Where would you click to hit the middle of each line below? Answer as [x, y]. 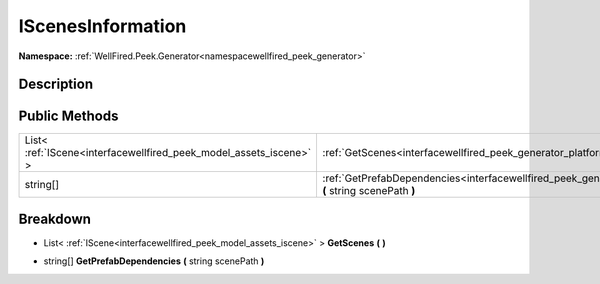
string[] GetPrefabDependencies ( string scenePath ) [154, 261]
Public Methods [68, 116]
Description [56, 84]
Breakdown [55, 218]
